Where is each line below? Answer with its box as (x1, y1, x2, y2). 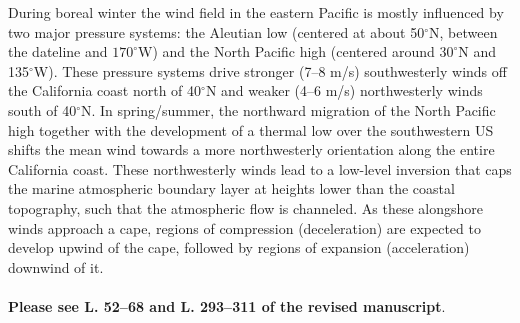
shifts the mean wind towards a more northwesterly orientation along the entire (8, 139, 495, 160)
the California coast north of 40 (8, 80, 202, 101)
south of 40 (8, 99, 77, 120)
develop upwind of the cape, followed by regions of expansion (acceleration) (8, 237, 470, 258)
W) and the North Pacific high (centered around (138, 41, 435, 62)
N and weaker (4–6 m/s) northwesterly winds (205, 80, 483, 101)
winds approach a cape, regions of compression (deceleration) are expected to (8, 217, 481, 238)
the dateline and (8, 41, 108, 62)
